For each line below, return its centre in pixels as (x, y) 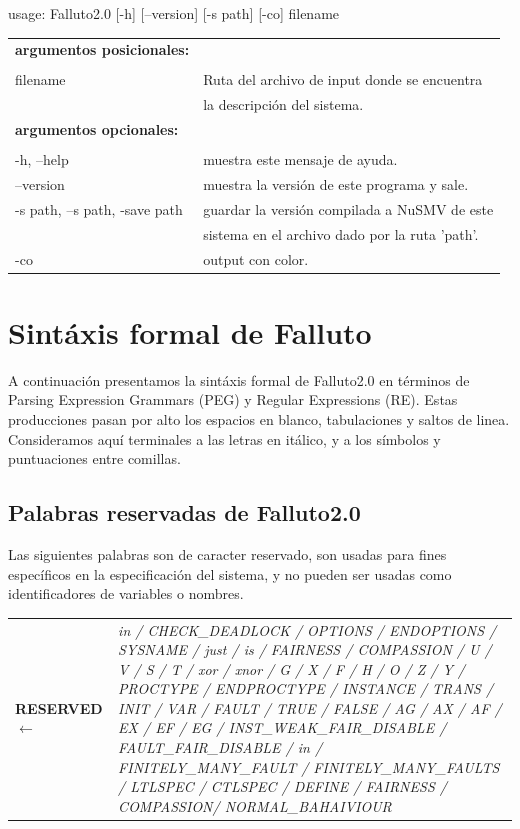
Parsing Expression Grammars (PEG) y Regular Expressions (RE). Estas (233, 399)
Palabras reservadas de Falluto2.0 (184, 512)
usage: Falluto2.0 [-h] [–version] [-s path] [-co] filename (174, 13)
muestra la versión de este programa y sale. (336, 184)
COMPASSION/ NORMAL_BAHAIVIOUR (255, 805)
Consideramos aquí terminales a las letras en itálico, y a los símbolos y (224, 438)
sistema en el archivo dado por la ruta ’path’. (341, 233)
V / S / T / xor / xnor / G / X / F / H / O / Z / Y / (292, 668)
